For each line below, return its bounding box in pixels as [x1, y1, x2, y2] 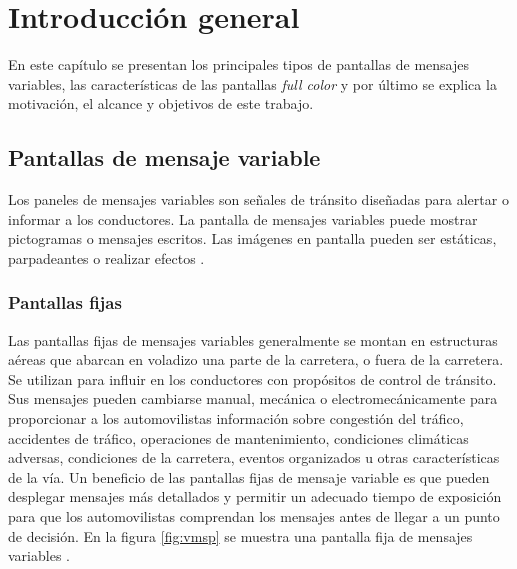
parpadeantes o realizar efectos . [8, 247, 205, 268]
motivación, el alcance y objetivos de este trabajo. [8, 93, 314, 114]
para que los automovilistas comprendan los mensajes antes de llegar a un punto [8, 506, 500, 527]
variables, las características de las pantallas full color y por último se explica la [8, 73, 497, 94]
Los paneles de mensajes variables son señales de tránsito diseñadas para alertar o [8, 189, 509, 210]
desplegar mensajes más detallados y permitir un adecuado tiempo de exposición [8, 486, 502, 507]
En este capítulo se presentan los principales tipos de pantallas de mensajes [8, 54, 469, 75]
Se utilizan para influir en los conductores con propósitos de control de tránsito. [8, 368, 497, 389]
